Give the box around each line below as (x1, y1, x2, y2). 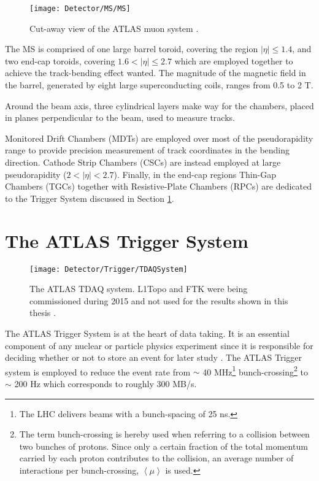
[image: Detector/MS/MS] (29, 4, 131, 13)
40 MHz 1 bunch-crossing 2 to (202, 363, 308, 378)
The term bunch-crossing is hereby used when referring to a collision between (19, 428, 310, 441)
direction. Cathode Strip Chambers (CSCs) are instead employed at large (5, 156, 281, 168)
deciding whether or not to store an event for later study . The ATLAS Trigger (5, 351, 302, 364)
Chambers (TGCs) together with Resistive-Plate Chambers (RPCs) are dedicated (5, 180, 312, 193)
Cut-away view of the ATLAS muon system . (29, 21, 199, 34)
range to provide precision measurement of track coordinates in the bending (5, 144, 290, 156)
